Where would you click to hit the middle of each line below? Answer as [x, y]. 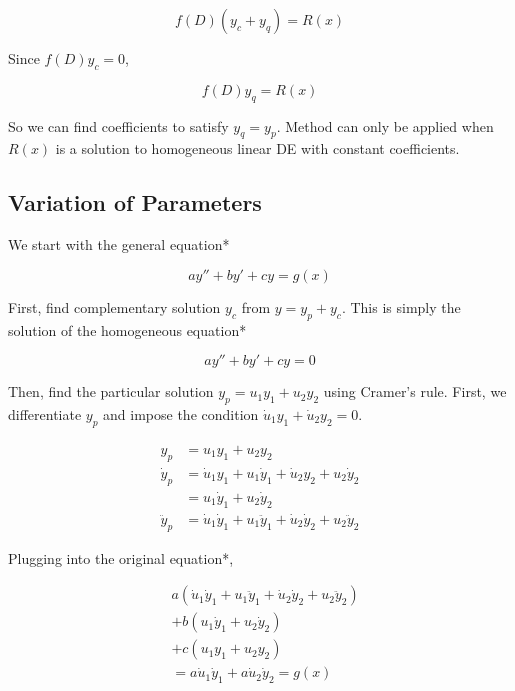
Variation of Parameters [135, 202]
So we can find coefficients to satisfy [118, 125]
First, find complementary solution [114, 306]
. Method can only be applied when [385, 125]
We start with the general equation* [119, 244]
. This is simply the [401, 306]
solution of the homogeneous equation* [127, 329]
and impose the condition [181, 413]
